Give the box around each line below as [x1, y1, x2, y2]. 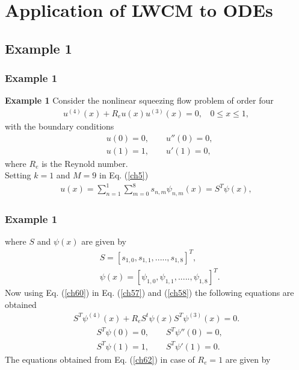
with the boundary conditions [5, 120, 114, 133]
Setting [5, 169, 31, 181]
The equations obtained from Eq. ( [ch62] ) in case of [5, 353, 195, 365]
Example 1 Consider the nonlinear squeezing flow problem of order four [5, 94, 274, 107]
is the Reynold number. [42, 157, 128, 169]
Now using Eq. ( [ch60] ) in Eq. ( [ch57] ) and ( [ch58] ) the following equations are [5, 286, 294, 299]
